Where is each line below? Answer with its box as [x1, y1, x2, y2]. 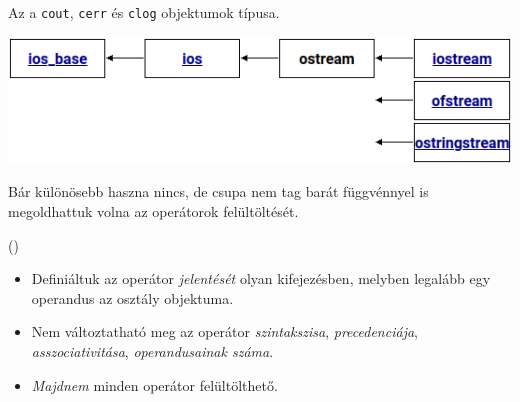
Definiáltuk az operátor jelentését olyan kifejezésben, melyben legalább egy [31, 268, 491, 289]
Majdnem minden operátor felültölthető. [31, 374, 278, 395]
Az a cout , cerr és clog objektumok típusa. [8, 2, 280, 22]
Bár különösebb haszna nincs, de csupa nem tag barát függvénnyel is [8, 181, 429, 202]
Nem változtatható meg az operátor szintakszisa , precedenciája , [31, 321, 418, 342]
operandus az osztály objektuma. [31, 287, 234, 308]
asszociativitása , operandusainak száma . [31, 340, 274, 361]
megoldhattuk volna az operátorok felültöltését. [8, 201, 299, 221]
